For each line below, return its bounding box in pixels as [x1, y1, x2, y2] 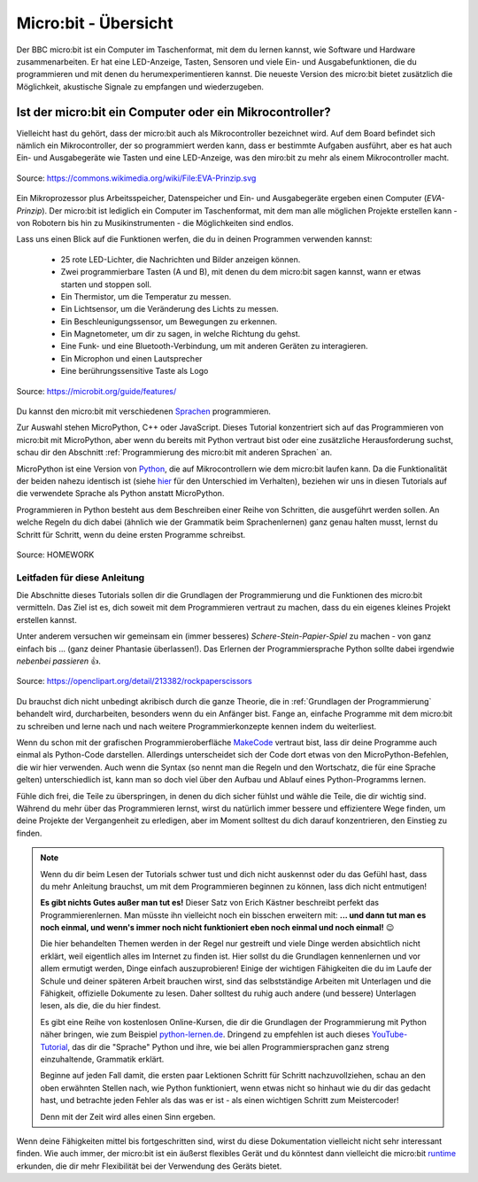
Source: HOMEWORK [16, 549, 95, 560]
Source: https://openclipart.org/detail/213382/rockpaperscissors [16, 676, 252, 687]
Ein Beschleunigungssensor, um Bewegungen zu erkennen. [60, 315, 278, 327]
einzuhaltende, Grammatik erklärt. [40, 1054, 165, 1064]
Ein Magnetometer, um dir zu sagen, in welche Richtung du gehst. [60, 329, 301, 339]
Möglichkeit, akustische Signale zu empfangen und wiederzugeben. [16, 81, 265, 92]
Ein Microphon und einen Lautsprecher [60, 353, 203, 363]
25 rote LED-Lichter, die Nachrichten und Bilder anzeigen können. [60, 253, 301, 265]
